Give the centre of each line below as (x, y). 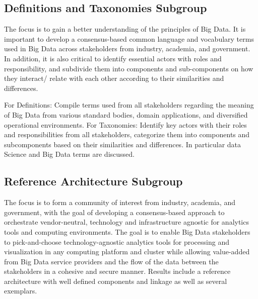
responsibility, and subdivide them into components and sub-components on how (129, 68)
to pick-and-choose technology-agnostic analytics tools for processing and (117, 241)
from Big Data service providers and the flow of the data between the (111, 261)
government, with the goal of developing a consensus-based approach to (114, 212)
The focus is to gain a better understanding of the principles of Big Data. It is (125, 29)
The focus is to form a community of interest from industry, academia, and (120, 202)
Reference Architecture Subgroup (93, 181)
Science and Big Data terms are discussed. (69, 154)
